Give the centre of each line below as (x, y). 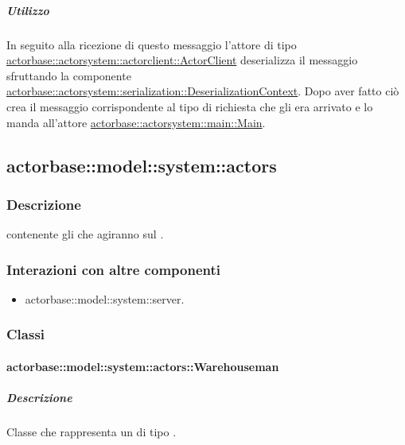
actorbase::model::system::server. (105, 298)
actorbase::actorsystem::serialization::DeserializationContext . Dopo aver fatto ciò (203, 91)
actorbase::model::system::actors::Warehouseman (143, 366)
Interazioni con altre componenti (113, 269)
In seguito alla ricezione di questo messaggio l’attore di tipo (152, 44)
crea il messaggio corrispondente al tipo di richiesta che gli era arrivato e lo (190, 106)
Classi (26, 334)
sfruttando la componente (69, 75)
